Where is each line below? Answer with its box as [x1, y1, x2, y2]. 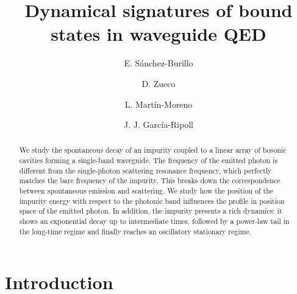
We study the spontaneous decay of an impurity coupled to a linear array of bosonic [19, 145, 287, 155]
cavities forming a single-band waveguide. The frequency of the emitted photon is [19, 155, 278, 166]
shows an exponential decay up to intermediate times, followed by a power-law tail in [19, 216, 290, 226]
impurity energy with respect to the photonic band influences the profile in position [19, 195, 285, 206]
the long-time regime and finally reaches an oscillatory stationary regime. [19, 226, 251, 236]
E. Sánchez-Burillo [124, 57, 193, 69]
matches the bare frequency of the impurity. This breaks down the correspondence [19, 175, 281, 186]
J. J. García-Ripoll [124, 118, 193, 131]
